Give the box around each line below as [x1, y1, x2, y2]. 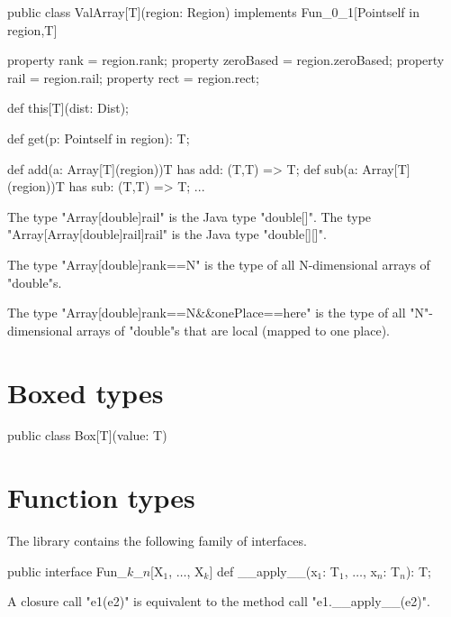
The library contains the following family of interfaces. [7, 531, 307, 550]
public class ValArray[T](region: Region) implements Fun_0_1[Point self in [7, 3, 419, 21]
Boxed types [7, 373, 164, 410]
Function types [7, 479, 195, 516]
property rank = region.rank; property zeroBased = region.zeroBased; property [7, 51, 445, 69]
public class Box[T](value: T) [7, 426, 167, 445]
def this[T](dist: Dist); [7, 98, 130, 117]
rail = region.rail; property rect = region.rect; [7, 68, 259, 87]
